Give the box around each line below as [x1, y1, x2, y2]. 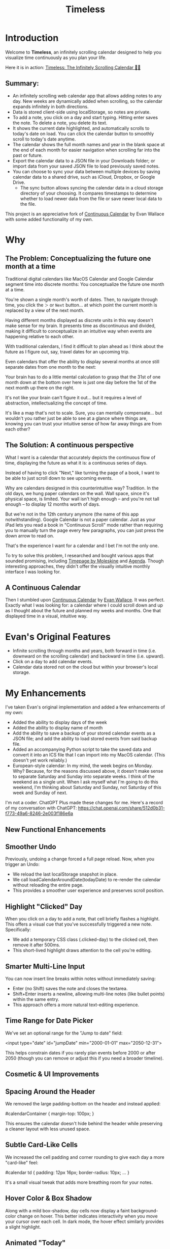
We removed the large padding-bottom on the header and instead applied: [5, 1101, 161, 1107]
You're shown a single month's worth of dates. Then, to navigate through [5, 296, 158, 303]
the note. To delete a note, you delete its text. [12, 120, 108, 126]
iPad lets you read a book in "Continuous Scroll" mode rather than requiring [5, 522, 163, 528]
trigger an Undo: [5, 861, 40, 867]
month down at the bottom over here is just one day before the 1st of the [5, 379, 156, 385]
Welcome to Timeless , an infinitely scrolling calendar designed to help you [5, 49, 161, 55]
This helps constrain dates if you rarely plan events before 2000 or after [5, 1049, 156, 1055]
